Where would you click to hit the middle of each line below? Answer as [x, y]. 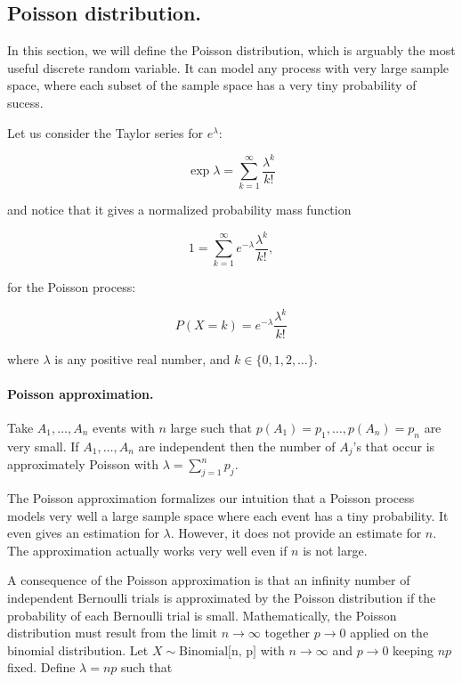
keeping [413, 650]
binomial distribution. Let [78, 650]
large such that [211, 427]
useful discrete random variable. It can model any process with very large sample [228, 67]
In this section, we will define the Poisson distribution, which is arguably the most [231, 50]
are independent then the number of [237, 446]
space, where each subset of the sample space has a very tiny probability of [212, 85]
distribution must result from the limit [113, 633]
